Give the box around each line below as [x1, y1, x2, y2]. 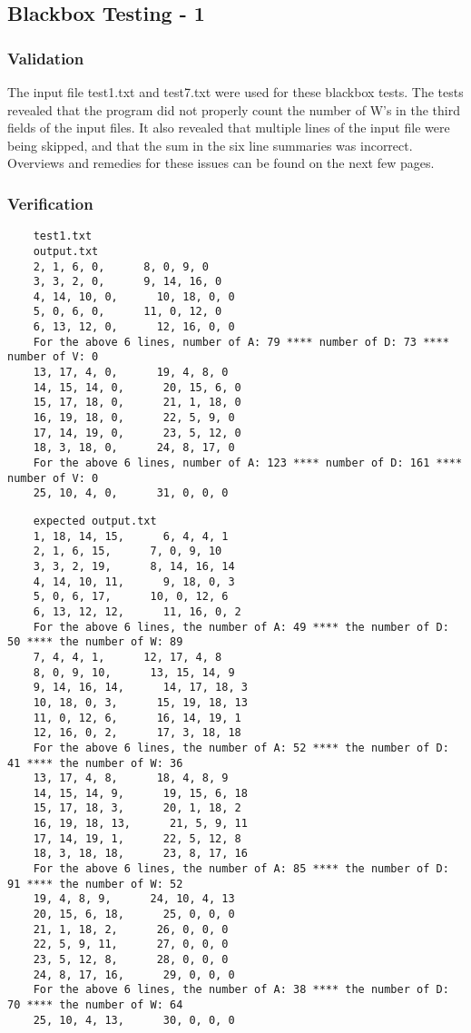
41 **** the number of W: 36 [7, 756, 183, 770]
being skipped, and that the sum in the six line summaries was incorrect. [7, 135, 413, 154]
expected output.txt [33, 515, 157, 527]
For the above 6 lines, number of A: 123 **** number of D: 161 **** [33, 457, 463, 470]
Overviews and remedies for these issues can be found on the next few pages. [7, 153, 435, 172]
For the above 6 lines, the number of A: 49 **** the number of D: [33, 620, 449, 634]
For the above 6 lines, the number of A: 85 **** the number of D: [33, 862, 449, 876]
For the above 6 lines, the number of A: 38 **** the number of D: [33, 983, 449, 997]
